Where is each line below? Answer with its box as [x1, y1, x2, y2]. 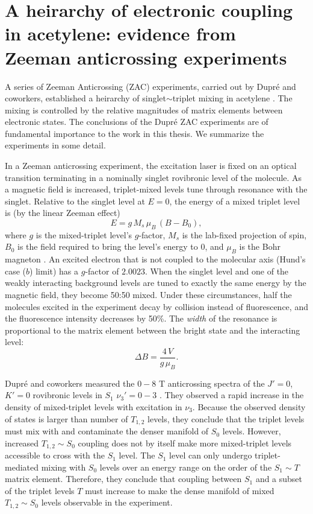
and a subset [255, 472, 303, 485]
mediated [5, 460, 39, 473]
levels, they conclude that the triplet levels [147, 412, 305, 425]
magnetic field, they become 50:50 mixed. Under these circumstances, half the [5, 288, 292, 300]
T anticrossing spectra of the [159, 376, 265, 389]
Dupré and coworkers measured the [5, 376, 135, 389]
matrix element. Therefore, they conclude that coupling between [5, 472, 242, 485]
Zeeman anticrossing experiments [5, 45, 287, 69]
